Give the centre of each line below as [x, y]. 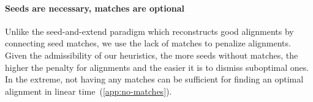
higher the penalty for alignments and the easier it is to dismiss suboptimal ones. [157, 67]
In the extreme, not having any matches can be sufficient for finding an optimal [154, 79]
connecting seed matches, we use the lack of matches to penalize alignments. [148, 43]
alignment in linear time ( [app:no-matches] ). [89, 91]
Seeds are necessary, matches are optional [95, 8]
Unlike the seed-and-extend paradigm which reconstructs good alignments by [149, 31]
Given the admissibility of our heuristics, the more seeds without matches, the [152, 55]
